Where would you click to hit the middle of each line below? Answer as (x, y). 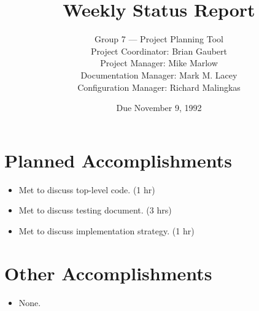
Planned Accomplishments (118, 160)
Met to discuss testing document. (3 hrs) (95, 210)
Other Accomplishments (108, 273)
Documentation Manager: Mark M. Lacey (159, 75)
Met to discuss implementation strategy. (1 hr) (106, 230)
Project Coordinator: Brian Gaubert (159, 51)
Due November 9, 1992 (159, 108)
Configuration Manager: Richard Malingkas (159, 87)
